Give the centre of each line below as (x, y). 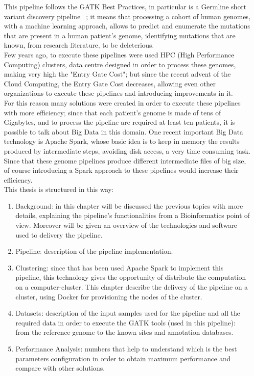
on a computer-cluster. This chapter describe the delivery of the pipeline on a (132, 287)
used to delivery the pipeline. (59, 234)
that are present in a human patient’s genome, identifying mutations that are (120, 35)
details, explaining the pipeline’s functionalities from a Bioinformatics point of (133, 215)
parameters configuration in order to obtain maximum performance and (123, 358)
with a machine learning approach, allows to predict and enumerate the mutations (127, 26)
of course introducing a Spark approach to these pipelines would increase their (121, 170)
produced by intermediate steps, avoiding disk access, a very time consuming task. (127, 150)
